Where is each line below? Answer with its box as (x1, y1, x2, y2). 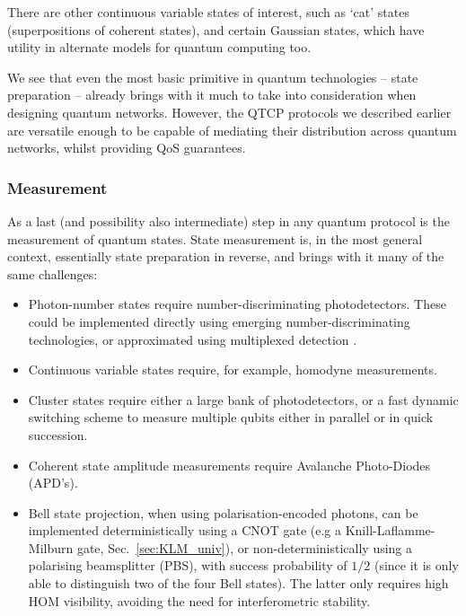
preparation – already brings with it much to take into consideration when (7, 85, 417, 104)
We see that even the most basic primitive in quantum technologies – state (7, 67, 418, 86)
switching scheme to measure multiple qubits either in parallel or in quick (28, 408, 434, 427)
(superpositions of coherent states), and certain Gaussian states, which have (7, 20, 425, 39)
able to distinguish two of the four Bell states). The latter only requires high (28, 574, 449, 593)
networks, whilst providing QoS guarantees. (7, 138, 246, 157)
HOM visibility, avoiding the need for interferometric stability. (28, 591, 371, 610)
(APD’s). (28, 473, 78, 492)
